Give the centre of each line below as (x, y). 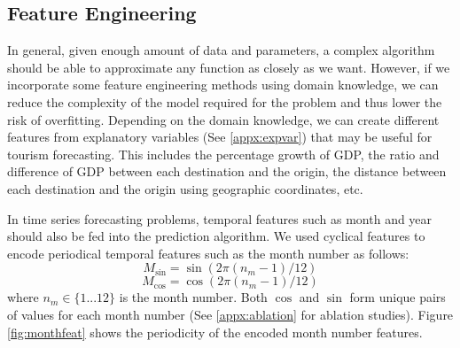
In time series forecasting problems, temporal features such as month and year (220, 218)
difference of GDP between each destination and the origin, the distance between (227, 171)
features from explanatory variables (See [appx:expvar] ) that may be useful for (220, 137)
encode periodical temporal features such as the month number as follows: (208, 253)
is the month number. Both (193, 297)
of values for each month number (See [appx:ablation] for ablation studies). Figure (230, 314)
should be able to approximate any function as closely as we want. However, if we (229, 67)
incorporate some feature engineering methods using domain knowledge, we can (223, 85)
